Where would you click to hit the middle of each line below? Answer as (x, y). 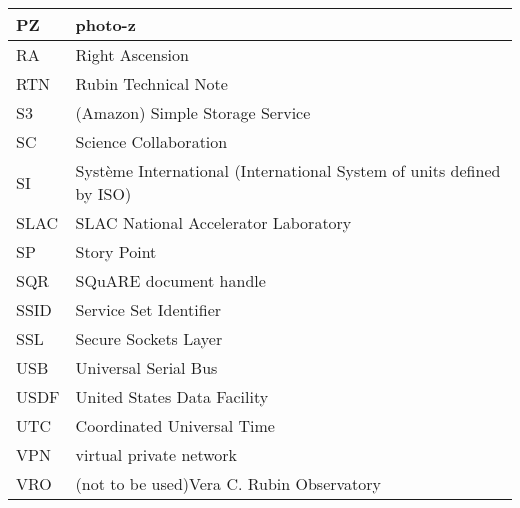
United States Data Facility (172, 396)
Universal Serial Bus (146, 367)
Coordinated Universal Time (175, 425)
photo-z (105, 24)
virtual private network (156, 454)
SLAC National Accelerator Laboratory (213, 222)
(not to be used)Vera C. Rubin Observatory (228, 483)
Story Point (116, 251)
